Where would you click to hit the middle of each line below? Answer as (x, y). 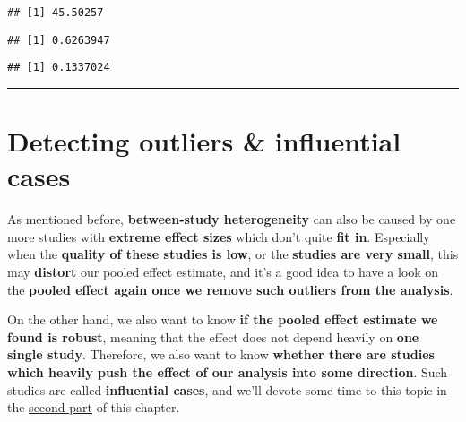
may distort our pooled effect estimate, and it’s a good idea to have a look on (223, 272)
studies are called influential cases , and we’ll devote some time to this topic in (227, 389)
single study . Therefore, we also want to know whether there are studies (221, 354)
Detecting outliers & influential (204, 141)
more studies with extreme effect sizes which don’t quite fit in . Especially (219, 236)
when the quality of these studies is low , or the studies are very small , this (233, 254)
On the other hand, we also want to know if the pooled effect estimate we (223, 319)
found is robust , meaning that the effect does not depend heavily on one (213, 336)
